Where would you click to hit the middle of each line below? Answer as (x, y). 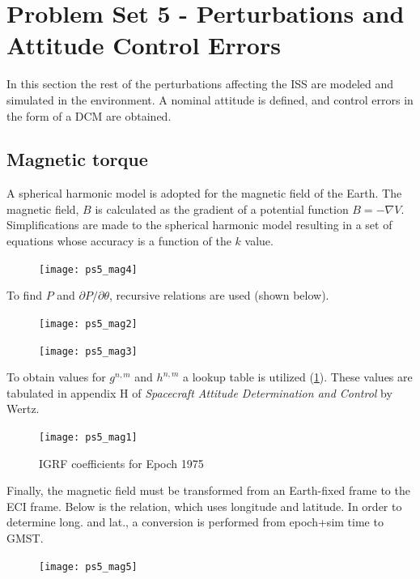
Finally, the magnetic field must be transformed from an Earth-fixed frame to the (208, 490)
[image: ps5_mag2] (88, 324)
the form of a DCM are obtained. (89, 115)
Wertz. (23, 409)
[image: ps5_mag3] (88, 351)
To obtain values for (56, 377)
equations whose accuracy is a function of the (119, 241)
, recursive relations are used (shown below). (219, 295)
